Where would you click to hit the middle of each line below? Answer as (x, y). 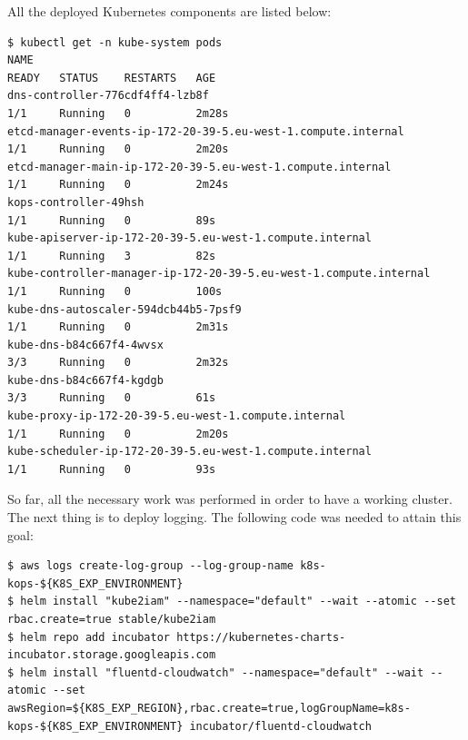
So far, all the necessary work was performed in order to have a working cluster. (230, 499)
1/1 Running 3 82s (112, 256)
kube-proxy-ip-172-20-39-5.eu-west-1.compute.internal (177, 416)
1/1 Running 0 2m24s (118, 185)
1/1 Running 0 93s (112, 469)
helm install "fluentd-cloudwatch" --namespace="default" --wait (222, 672)
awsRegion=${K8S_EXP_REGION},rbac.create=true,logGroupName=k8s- (209, 708)
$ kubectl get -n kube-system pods (115, 42)
